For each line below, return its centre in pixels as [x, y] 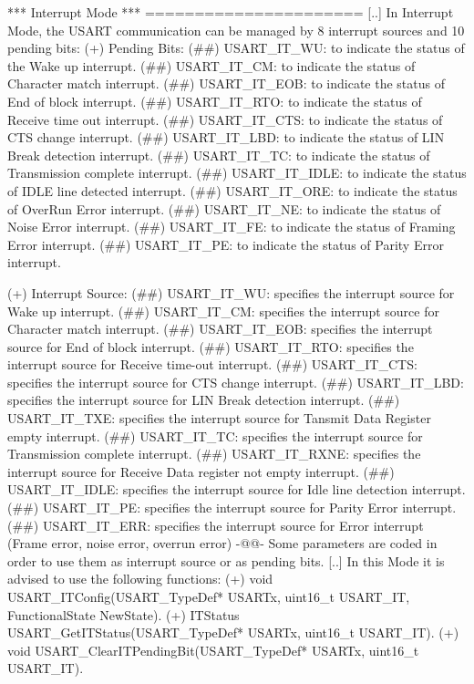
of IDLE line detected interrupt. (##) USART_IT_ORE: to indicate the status [232, 190]
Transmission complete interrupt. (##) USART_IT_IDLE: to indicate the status [237, 173]
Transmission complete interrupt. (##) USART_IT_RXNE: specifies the [214, 454]
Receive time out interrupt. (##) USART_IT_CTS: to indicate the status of [225, 119]
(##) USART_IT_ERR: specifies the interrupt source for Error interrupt [216, 525]
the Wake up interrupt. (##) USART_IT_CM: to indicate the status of [211, 65]
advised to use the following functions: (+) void [140, 579]
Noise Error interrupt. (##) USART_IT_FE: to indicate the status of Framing [232, 227]
